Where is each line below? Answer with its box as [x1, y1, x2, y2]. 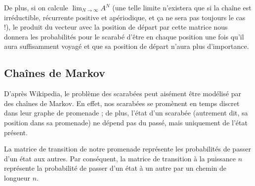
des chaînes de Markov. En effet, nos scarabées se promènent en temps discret [4, 98, 240, 108]
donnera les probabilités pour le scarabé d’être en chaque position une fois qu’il [4, 31, 244, 41]
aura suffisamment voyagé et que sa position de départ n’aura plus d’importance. [4, 41, 249, 51]
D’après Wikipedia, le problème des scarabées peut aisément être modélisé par [4, 88, 241, 99]
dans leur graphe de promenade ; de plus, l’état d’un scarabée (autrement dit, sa [4, 108, 248, 118]
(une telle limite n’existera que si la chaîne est [112, 2, 252, 12]
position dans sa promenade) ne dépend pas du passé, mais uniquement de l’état [4, 117, 248, 127]
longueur [4, 172, 30, 183]
